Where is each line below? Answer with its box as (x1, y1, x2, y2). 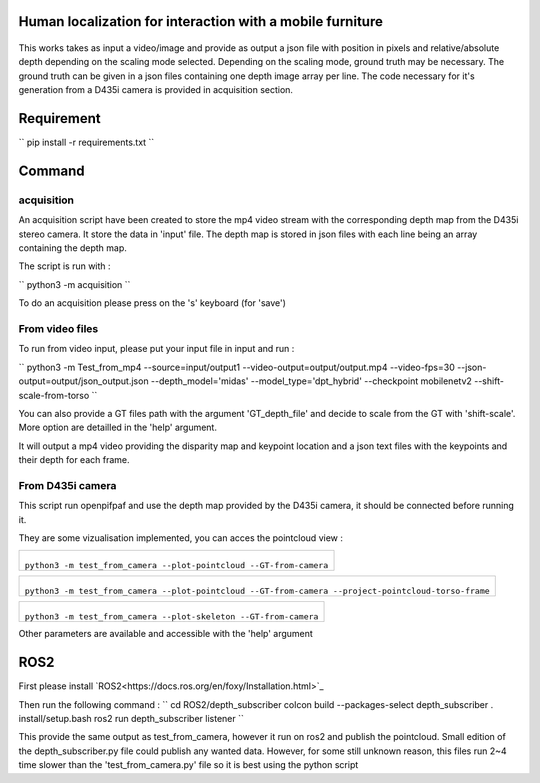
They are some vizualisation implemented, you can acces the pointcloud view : (18, 532, 344, 544)
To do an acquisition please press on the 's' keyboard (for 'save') (18, 297, 287, 309)
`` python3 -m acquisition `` (18, 278, 131, 290)
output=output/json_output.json (18, 375, 149, 387)
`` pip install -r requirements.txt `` (18, 136, 155, 149)
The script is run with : (18, 260, 111, 272)
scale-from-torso (18, 389, 90, 401)
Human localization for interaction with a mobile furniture (18, 13, 384, 30)
